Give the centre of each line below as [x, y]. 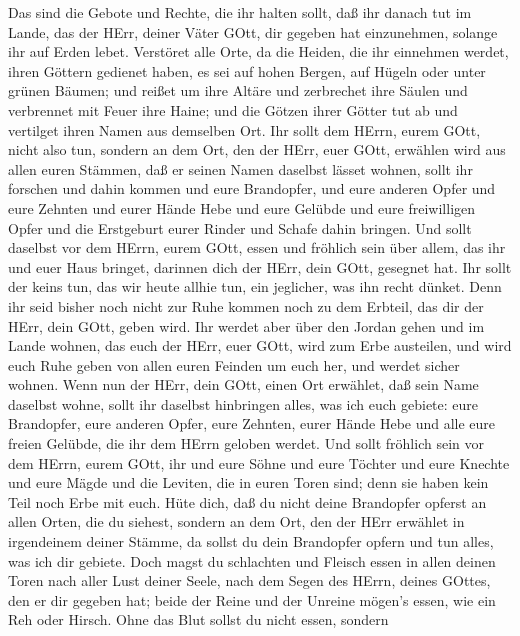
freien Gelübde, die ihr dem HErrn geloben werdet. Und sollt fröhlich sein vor [246, 443]
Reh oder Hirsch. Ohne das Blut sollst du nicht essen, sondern [198, 619]
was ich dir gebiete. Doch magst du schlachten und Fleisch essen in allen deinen [252, 560]
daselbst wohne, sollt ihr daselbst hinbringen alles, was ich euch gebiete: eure [243, 403]
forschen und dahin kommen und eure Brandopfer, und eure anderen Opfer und [252, 188]
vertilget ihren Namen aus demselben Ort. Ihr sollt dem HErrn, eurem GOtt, [244, 129]
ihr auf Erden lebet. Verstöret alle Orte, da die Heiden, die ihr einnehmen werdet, [258, 51]
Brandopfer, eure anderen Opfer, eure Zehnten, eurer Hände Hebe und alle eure [252, 423]
